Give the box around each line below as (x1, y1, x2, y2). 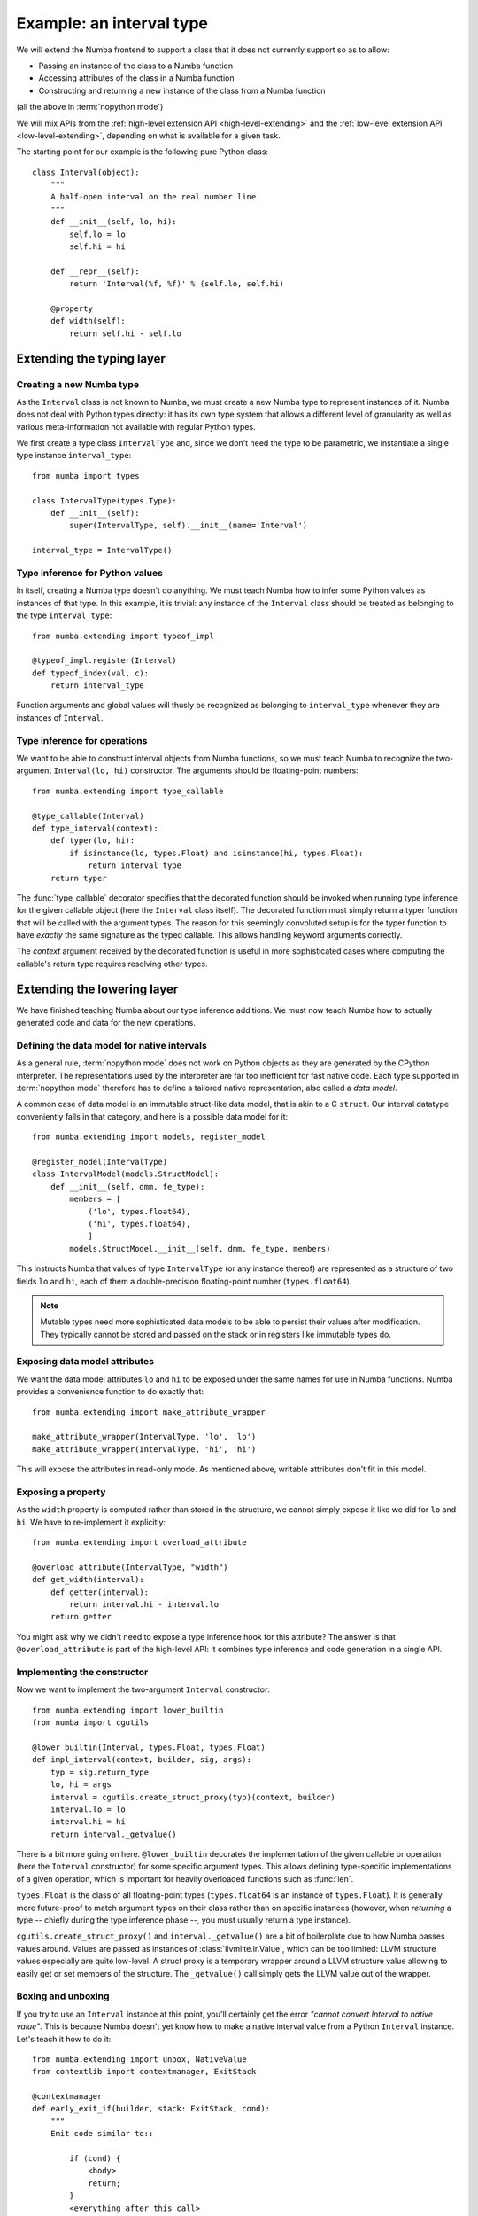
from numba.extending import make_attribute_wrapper (32, 1407, 266, 1417)
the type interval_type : (16, 610, 112, 620)
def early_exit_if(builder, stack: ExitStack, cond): (32, 2103, 270, 2114)
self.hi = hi (69, 242, 126, 252)
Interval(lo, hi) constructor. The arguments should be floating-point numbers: (53, 765, 358, 776)
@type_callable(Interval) (32, 811, 145, 821)
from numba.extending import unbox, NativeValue (32, 2054, 247, 2064)
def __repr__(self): (50, 266, 140, 277)
